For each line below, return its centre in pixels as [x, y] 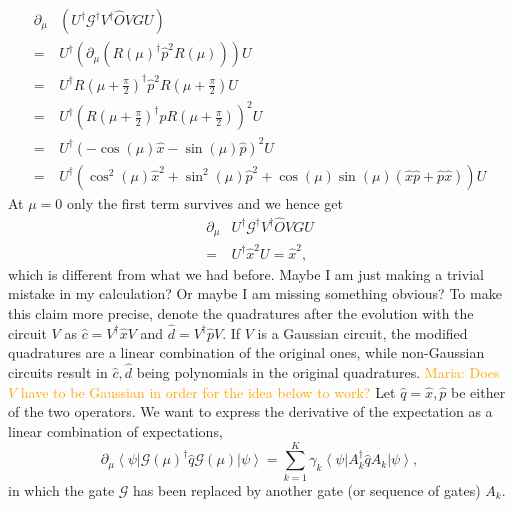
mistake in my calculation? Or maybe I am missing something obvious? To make [255, 293]
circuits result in [58, 372]
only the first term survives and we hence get [205, 202]
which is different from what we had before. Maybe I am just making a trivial [246, 273]
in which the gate [61, 489]
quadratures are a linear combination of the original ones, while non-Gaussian [246, 352]
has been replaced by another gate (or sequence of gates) [307, 489]
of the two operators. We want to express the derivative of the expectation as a [250, 411]
